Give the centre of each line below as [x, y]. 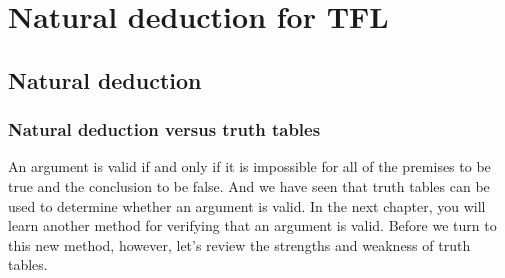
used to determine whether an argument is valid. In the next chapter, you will [247, 205]
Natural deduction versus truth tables [164, 129]
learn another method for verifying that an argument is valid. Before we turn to [252, 225]
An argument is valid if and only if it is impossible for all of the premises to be [249, 166]
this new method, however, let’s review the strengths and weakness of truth [239, 244]
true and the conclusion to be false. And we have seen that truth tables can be [249, 185]
